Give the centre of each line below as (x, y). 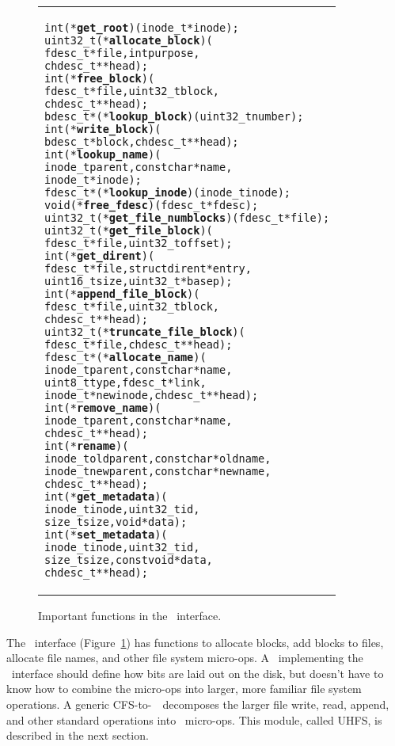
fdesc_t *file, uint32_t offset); (139, 243)
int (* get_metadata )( (106, 497)
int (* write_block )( (103, 129)
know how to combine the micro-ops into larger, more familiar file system (184, 689)
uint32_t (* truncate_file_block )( (145, 332)
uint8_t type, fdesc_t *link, (125, 383)
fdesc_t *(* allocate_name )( (125, 357)
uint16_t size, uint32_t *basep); (139, 281)
